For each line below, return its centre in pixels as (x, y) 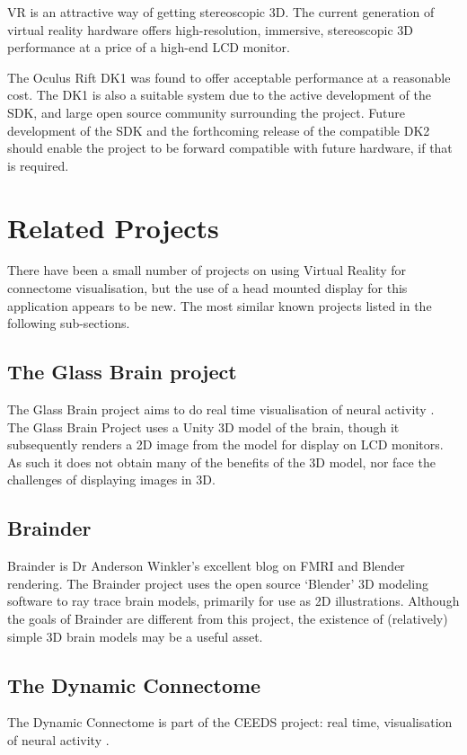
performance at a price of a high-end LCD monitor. (149, 47)
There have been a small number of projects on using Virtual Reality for (207, 270)
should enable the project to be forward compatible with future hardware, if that (230, 148)
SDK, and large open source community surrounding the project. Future (207, 112)
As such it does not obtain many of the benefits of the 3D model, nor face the (221, 462)
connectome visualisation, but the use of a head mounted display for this (207, 288)
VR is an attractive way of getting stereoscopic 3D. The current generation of (221, 12)
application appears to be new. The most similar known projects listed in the (220, 305)
